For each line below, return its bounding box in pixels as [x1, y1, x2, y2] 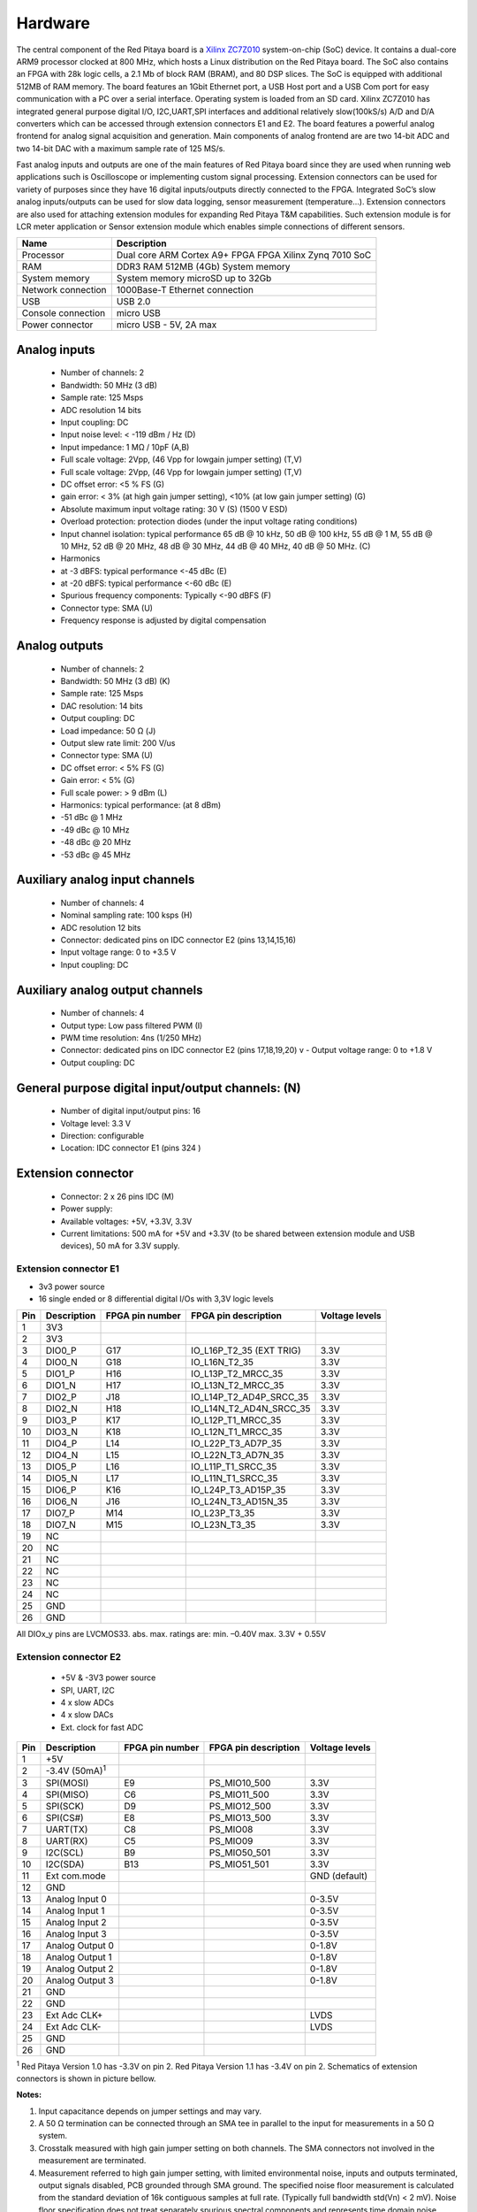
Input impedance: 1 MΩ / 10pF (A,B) [60, 442, 190, 452]
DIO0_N [45, 1356, 79, 1369]
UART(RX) [45, 1834, 88, 1847]
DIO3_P [45, 1414, 77, 1426]
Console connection [21, 307, 106, 319]
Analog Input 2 [45, 1916, 107, 1928]
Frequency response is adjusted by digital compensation [60, 615, 267, 626]
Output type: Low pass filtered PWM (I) [60, 1020, 203, 1031]
